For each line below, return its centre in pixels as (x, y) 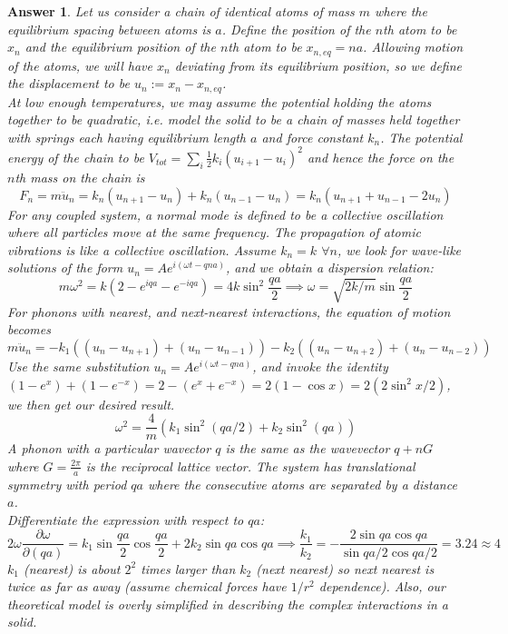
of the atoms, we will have (80, 65)
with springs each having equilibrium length (127, 137)
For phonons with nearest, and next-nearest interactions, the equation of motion (229, 311)
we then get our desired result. (91, 404)
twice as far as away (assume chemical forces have (147, 586)
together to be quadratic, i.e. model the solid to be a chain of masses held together (234, 119)
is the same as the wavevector (308, 448)
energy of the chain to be (76, 157)
